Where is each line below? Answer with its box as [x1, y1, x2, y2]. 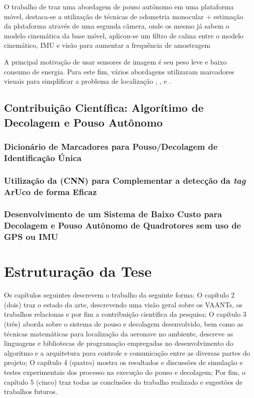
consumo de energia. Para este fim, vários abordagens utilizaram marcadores [4, 66, 234, 76]
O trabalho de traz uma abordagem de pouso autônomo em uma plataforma [4, 1, 234, 11]
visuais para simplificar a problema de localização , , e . [4, 76, 171, 86]
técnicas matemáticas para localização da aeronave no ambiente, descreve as [4, 328, 233, 338]
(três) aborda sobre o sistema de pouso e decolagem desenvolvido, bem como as [4, 319, 244, 329]
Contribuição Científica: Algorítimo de [4, 100, 204, 115]
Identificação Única [4, 151, 82, 164]
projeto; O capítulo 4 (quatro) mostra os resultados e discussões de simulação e [4, 357, 243, 367]
